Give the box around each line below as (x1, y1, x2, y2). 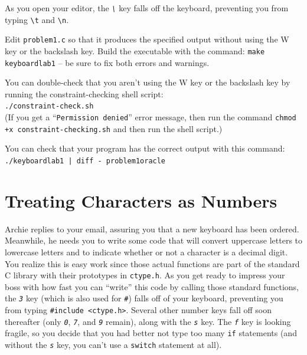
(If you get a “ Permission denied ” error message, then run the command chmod (5, 111, 296, 123)
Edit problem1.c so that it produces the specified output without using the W (5, 33, 289, 45)
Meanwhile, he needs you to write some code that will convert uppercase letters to (5, 234, 303, 246)
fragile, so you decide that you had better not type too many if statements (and (5, 327, 297, 339)
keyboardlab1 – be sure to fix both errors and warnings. (5, 56, 210, 68)
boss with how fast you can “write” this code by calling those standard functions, (5, 280, 299, 292)
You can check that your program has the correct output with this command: (5, 142, 285, 155)
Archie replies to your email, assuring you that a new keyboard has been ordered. (5, 222, 299, 235)
